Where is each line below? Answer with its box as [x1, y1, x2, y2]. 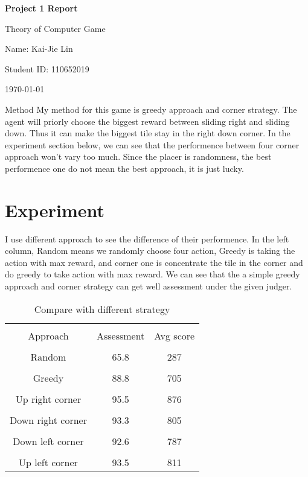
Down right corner [10, 412, 87, 427]
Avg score [154, 328, 195, 343]
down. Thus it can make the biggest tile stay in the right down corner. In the [5, 127, 290, 139]
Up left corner [19, 455, 78, 469]
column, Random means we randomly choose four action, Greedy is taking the [5, 244, 295, 257]
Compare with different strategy [34, 302, 170, 316]
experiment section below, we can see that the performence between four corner [5, 138, 300, 151]
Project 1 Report [5, 2, 78, 14]
